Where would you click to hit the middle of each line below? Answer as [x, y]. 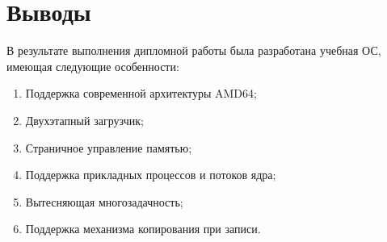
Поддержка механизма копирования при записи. [143, 229]
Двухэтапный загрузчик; [84, 120]
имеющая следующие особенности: [93, 66]
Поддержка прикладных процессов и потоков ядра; [151, 175]
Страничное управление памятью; [109, 147]
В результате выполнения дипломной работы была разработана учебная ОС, [194, 50]
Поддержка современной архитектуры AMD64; [141, 93]
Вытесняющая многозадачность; [104, 201]
